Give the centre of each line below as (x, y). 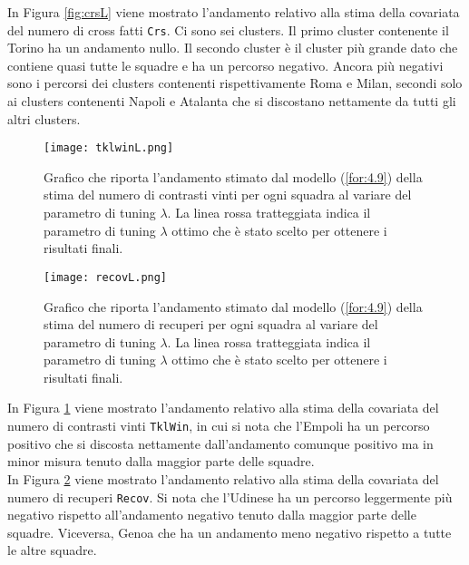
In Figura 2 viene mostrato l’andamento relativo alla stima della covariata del (223, 478)
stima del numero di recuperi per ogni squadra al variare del (211, 324)
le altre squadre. (52, 550)
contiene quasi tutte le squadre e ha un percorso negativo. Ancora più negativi (225, 65)
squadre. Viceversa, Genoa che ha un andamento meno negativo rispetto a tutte (230, 532)
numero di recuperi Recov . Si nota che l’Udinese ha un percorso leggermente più (230, 497)
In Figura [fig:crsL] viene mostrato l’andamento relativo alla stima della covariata (234, 12)
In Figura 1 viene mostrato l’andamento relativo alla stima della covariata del (223, 408)
